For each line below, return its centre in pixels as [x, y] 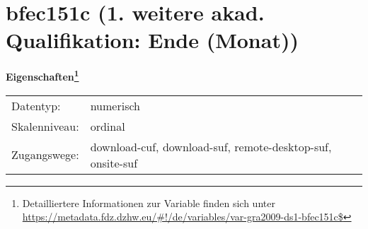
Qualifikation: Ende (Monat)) [152, 40]
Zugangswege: [45, 155]
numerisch [115, 105]
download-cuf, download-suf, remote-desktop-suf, [211, 146]
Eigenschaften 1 [42, 75]
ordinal [108, 126]
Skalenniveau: [45, 126]
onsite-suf [114, 163]
